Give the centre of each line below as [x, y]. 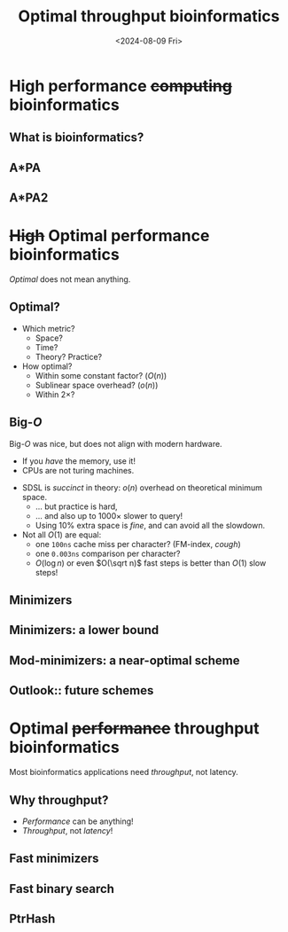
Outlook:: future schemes [82, 690]
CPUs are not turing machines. [78, 470]
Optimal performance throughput [134, 728]
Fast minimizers [54, 859]
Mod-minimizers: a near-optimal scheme [125, 660]
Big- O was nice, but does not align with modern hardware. [116, 443]
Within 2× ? [55, 394]
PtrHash [32, 919]
